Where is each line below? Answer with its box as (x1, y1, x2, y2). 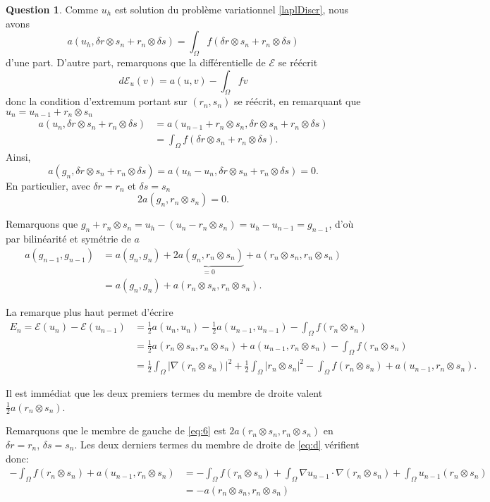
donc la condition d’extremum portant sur (6, 94, 188, 109)
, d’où (329, 216, 354, 231)
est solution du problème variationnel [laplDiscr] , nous (114, 2, 349, 16)
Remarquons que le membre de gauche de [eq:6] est (6, 423, 226, 438)
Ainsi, (6, 149, 31, 164)
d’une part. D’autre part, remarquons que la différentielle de (6, 54, 266, 69)
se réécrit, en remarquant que (233, 94, 361, 109)
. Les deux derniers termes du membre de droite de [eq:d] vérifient (74, 436, 360, 451)
